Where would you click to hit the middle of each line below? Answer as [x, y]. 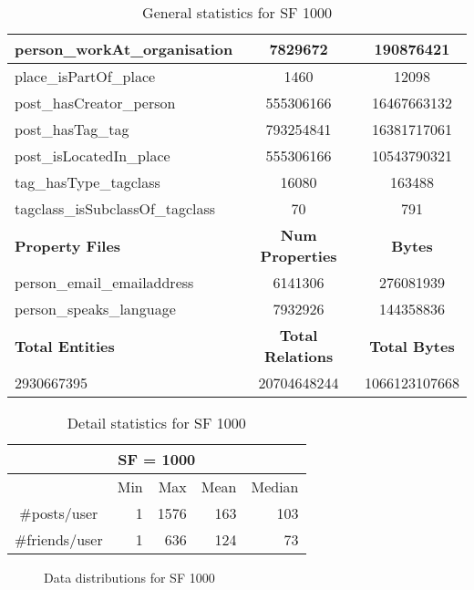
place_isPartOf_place [85, 76]
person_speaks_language [95, 309]
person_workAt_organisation [124, 49]
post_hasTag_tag [72, 129]
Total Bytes [412, 346]
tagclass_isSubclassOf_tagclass [115, 208]
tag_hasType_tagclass [88, 182]
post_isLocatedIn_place [93, 155]
